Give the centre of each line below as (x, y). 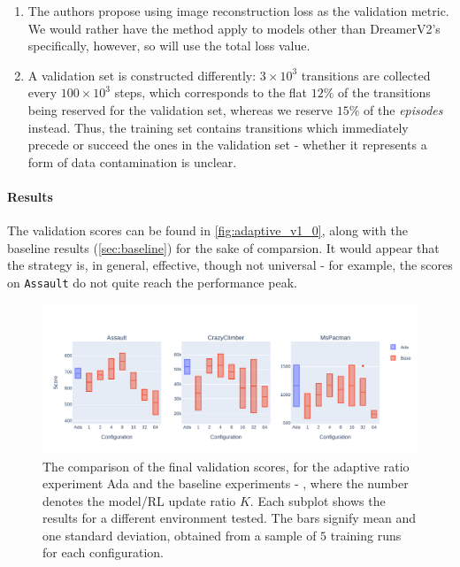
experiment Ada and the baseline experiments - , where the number (226, 483)
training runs (366, 535)
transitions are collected (366, 75)
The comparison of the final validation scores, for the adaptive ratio (226, 466)
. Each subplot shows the (318, 500)
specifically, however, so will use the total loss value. (169, 46)
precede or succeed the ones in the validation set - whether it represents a (227, 145)
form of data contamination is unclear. (132, 161)
